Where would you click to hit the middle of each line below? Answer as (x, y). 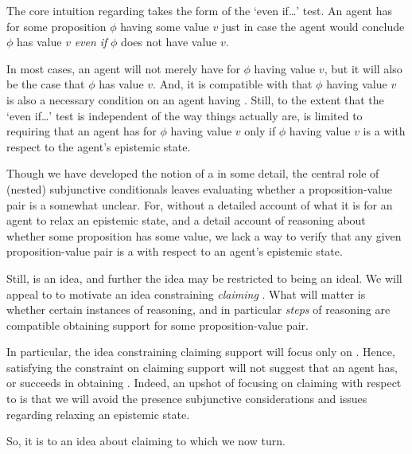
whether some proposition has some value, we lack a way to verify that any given (204, 235)
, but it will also (363, 68)
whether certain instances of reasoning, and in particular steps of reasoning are (198, 309)
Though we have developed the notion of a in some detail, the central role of (193, 173)
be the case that (46, 84)
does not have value (169, 42)
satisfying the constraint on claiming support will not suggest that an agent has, (202, 367)
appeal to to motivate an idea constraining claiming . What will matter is (186, 294)
